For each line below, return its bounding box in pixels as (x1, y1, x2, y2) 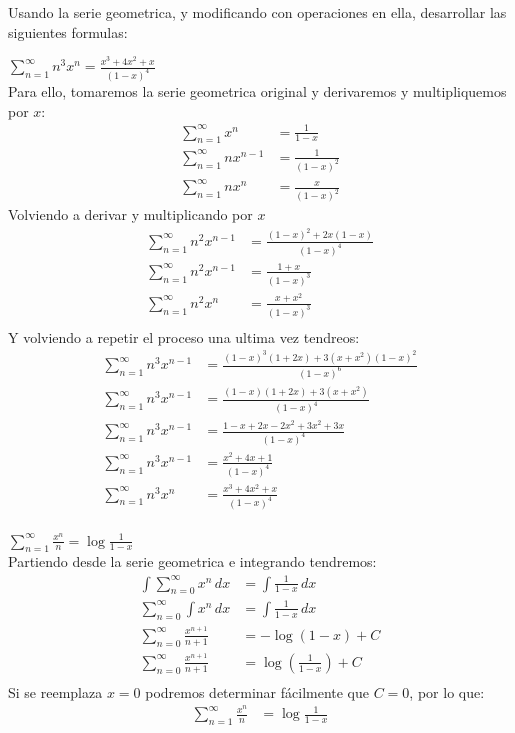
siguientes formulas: (8, 21, 128, 42)
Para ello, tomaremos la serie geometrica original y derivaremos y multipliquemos (8, 80, 507, 101)
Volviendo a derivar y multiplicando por (8, 204, 253, 225)
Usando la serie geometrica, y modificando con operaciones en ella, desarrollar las (8, 2, 507, 22)
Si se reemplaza (8, 681, 103, 702)
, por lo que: (409, 681, 485, 702)
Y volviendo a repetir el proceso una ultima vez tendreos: (8, 326, 360, 347)
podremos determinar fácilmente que (145, 681, 370, 702)
